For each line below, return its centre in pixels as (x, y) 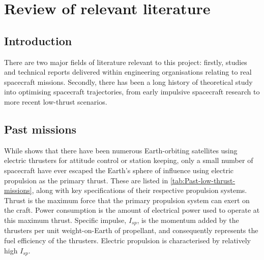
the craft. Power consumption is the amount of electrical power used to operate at (132, 210)
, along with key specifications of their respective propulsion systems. (139, 190)
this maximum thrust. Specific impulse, (65, 220)
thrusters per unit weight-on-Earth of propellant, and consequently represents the (131, 230)
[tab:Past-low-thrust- (203, 180)
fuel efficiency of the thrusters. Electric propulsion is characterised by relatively (128, 240)
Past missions (40, 129)
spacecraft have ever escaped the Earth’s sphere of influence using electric (119, 170)
